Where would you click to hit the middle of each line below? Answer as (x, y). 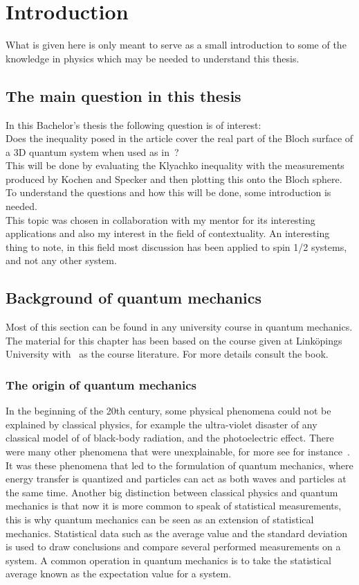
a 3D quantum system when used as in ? (92, 151)
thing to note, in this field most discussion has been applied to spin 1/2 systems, (176, 246)
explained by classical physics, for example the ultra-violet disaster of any (162, 424)
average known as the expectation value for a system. (119, 574)
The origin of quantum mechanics (101, 384)
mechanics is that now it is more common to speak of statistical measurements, (174, 506)
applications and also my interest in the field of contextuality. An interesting (168, 233)
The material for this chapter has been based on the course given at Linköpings (174, 340)
